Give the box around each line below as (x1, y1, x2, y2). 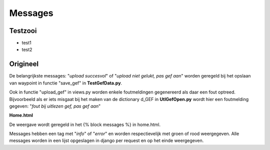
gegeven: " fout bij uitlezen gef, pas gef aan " (9, 103, 101, 109)
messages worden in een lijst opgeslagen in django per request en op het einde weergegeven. (9, 137, 204, 143)
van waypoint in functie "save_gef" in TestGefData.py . (9, 80, 122, 86)
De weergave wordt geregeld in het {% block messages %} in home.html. (9, 121, 161, 127)
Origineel (9, 60, 39, 68)
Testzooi (9, 26, 37, 35)
